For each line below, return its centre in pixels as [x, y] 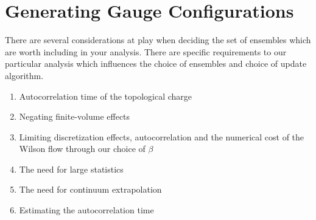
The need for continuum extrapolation [90, 189]
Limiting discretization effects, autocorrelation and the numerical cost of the [162, 136]
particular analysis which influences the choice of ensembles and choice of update [156, 64]
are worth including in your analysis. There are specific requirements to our [146, 51]
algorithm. [24, 75]
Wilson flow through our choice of [82, 149]
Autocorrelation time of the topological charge [106, 96]
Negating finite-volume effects [75, 116]
